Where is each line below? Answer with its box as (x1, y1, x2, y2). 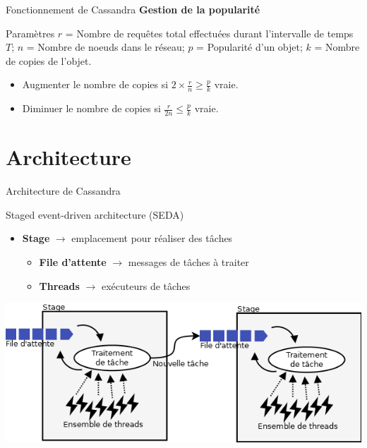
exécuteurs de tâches (101, 278, 191, 293)
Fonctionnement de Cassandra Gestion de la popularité (6, 2, 260, 16)
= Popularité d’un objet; (196, 40, 303, 54)
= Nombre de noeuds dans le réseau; (26, 40, 185, 54)
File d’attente (39, 254, 107, 269)
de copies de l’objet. (6, 53, 92, 68)
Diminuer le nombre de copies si (22, 101, 161, 116)
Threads (39, 278, 80, 293)
